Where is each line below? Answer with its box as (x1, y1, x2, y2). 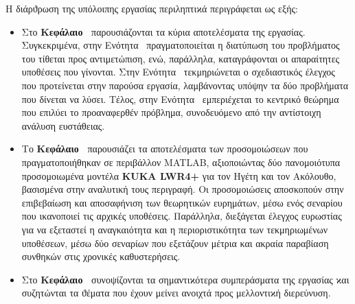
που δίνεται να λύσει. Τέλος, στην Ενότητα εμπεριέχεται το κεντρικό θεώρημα (21, 91, 339, 106)
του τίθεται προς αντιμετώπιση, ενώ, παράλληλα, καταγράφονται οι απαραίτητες (21, 51, 340, 65)
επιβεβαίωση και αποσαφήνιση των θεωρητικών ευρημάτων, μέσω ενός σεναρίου (21, 195, 343, 209)
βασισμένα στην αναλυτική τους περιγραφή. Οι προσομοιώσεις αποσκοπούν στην (21, 182, 344, 196)
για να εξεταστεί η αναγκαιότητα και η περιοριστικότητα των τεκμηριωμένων (21, 222, 328, 236)
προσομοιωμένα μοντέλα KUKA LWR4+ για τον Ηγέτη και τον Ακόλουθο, (21, 168, 336, 183)
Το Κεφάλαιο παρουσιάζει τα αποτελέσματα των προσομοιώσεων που (21, 141, 308, 156)
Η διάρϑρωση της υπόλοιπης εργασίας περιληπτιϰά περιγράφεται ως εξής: (5, 1, 298, 15)
